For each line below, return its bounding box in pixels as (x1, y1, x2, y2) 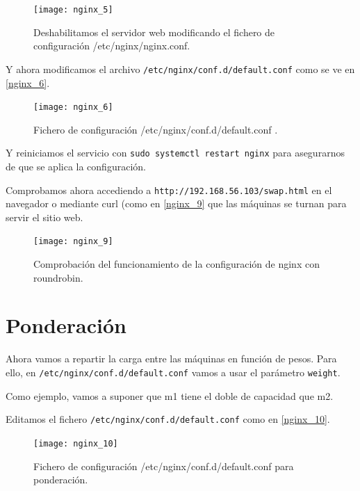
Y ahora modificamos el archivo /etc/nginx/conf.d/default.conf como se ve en (6, 61, 355, 76)
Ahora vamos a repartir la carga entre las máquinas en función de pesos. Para (6, 351, 337, 366)
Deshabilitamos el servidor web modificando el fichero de (33, 24, 275, 39)
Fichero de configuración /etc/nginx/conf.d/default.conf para (33, 458, 294, 473)
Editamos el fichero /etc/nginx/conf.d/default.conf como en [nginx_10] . (6, 412, 330, 426)
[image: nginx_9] (33, 236, 113, 247)
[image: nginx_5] (33, 5, 113, 15)
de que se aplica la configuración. (6, 159, 146, 173)
